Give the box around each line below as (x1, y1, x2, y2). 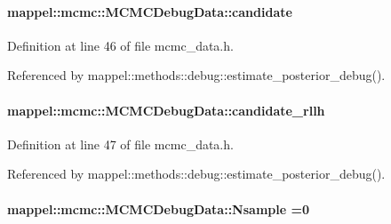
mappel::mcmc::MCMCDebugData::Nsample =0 (7, 199, 310, 218)
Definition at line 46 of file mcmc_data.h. (7, 36, 234, 54)
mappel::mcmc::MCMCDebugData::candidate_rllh (7, 100, 325, 119)
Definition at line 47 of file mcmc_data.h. (7, 134, 234, 153)
